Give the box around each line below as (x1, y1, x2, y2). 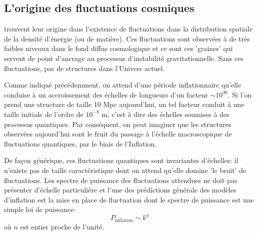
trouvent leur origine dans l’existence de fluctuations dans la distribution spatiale (4, 23, 252, 34)
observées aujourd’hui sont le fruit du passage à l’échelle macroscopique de (4, 128, 232, 139)
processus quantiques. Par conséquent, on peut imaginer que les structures (4, 118, 231, 129)
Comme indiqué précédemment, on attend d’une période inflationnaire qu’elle (4, 79, 241, 90)
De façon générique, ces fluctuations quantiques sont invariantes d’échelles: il (4, 155, 238, 165)
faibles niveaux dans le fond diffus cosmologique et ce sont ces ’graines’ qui (4, 43, 233, 53)
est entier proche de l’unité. (20, 221, 104, 231)
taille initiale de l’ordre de (4, 108, 83, 119)
